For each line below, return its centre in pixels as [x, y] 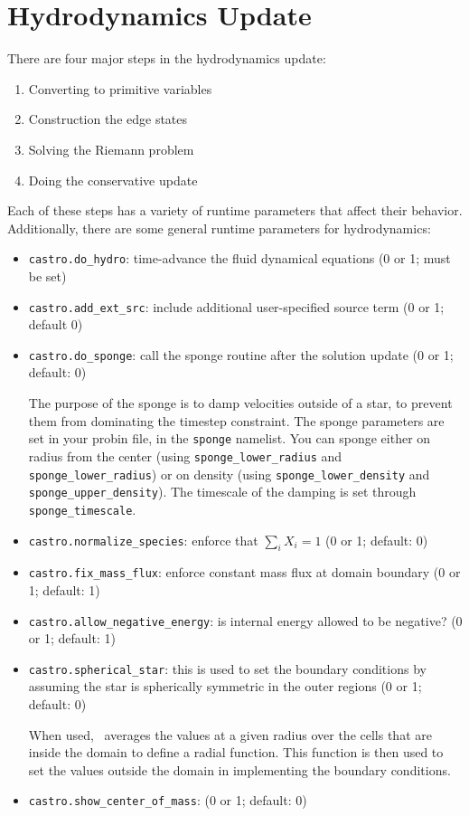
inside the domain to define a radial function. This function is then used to [236, 752]
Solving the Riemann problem [111, 149]
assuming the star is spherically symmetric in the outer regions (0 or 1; [225, 686]
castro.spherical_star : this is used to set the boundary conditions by [227, 668]
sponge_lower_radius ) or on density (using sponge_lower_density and [229, 474]
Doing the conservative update [113, 180]
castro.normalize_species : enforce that [143, 540]
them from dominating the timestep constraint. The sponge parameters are [236, 420]
